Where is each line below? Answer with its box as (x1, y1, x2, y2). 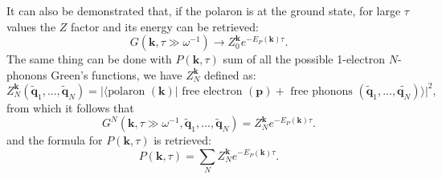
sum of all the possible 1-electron (223, 51, 386, 67)
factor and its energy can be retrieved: (71, 18, 259, 35)
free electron (182, 85, 243, 97)
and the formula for (6, 132, 103, 148)
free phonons (290, 85, 353, 97)
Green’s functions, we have (51, 66, 182, 83)
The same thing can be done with (6, 51, 172, 67)
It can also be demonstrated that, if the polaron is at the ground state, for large (6, 2, 401, 18)
